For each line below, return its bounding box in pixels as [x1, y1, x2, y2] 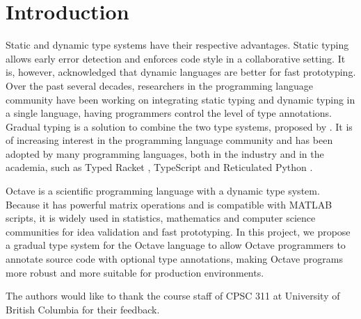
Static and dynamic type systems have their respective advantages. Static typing [6, 38, 349, 52]
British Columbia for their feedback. [6, 302, 160, 316]
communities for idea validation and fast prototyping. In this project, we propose [6, 224, 351, 238]
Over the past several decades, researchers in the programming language [6, 78, 314, 92]
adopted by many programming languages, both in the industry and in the [6, 146, 324, 161]
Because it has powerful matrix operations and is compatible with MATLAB [6, 197, 332, 211]
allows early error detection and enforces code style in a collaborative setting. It [6, 51, 346, 65]
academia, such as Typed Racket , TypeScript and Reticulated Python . [6, 160, 313, 174]
